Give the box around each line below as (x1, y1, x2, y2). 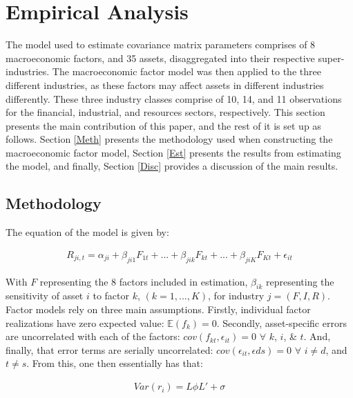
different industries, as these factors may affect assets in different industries (6, 77, 324, 92)
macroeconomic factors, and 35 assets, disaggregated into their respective (6, 50, 315, 65)
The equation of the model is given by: (6, 225, 169, 239)
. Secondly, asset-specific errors (216, 315, 347, 330)
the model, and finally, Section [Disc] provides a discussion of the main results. (6, 159, 338, 173)
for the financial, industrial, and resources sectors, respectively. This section (6, 105, 325, 119)
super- (318, 50, 345, 65)
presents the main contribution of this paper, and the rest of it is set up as (6, 118, 321, 132)
